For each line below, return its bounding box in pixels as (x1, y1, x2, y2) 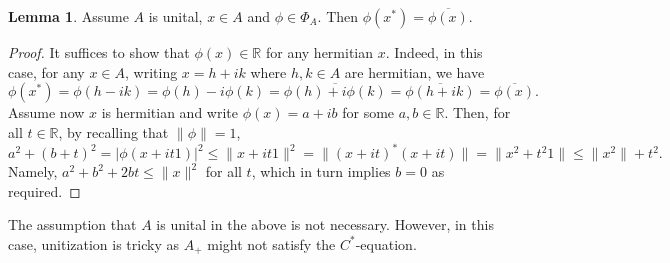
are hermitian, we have (344, 61, 485, 82)
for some (342, 102, 395, 123)
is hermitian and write (101, 102, 238, 123)
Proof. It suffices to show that (8, 42, 190, 62)
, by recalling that (58, 122, 169, 142)
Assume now (8, 102, 85, 123)
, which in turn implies (251, 161, 391, 182)
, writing (125, 61, 178, 82)
